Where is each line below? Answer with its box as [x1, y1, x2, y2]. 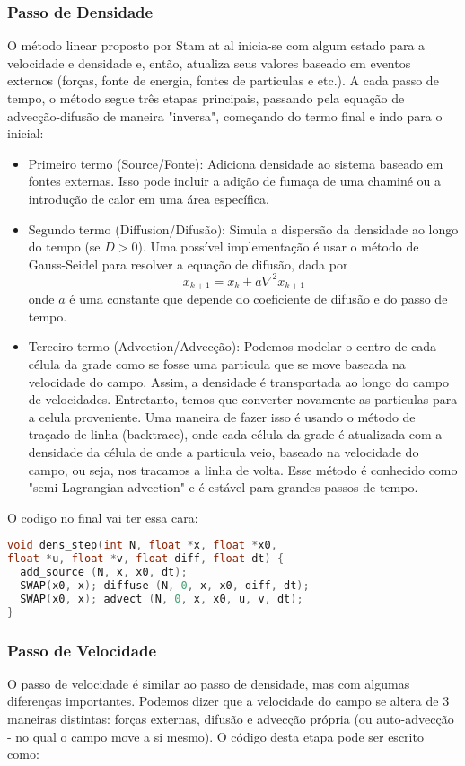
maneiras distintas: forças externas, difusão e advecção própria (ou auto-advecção [7, 709, 454, 728]
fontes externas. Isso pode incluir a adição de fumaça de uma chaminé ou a [28, 172, 442, 190]
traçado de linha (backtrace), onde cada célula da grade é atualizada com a [28, 425, 443, 444]
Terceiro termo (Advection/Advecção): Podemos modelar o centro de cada [28, 337, 437, 356]
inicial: [7, 124, 44, 143]
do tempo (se [28, 237, 101, 256]
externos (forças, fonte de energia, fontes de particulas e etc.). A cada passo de [7, 71, 439, 90]
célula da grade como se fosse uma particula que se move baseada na [28, 355, 406, 374]
